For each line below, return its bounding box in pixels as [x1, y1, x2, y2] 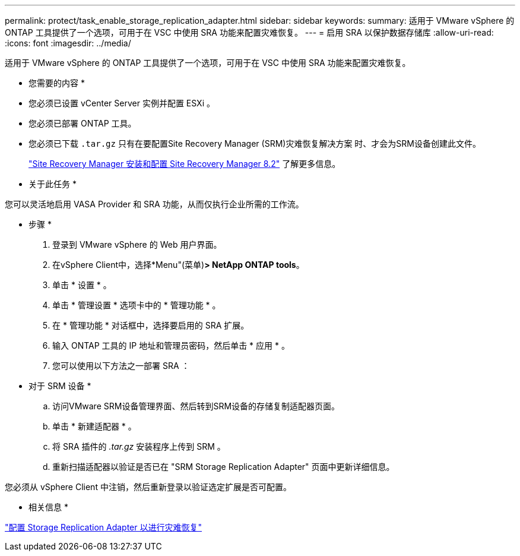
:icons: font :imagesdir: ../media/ [5, 38, 131, 48]
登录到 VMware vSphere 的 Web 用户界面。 [52, 239, 222, 249]
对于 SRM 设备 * [28, 381, 91, 391]
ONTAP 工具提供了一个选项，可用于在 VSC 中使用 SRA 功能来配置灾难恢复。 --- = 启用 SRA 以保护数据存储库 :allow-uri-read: [5, 27, 494, 37]
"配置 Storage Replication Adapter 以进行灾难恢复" [5, 522, 202, 532]
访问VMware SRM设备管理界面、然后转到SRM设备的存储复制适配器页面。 [52, 401, 340, 411]
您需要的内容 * [28, 78, 85, 88]
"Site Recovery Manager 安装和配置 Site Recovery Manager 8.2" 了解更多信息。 [28, 159, 341, 169]
